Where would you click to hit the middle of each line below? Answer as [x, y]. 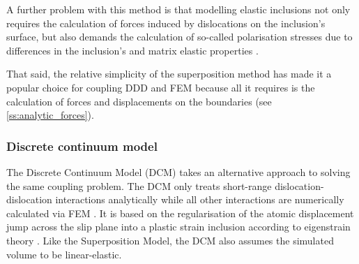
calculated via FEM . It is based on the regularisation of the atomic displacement [180, 213]
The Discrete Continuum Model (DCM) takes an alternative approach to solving [178, 171]
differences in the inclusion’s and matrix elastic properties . [132, 50]
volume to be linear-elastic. [64, 254]
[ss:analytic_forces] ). [50, 115]
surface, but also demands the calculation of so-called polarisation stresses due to [179, 37]
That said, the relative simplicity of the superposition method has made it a [169, 74]
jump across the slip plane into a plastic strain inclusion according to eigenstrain [178, 227]
